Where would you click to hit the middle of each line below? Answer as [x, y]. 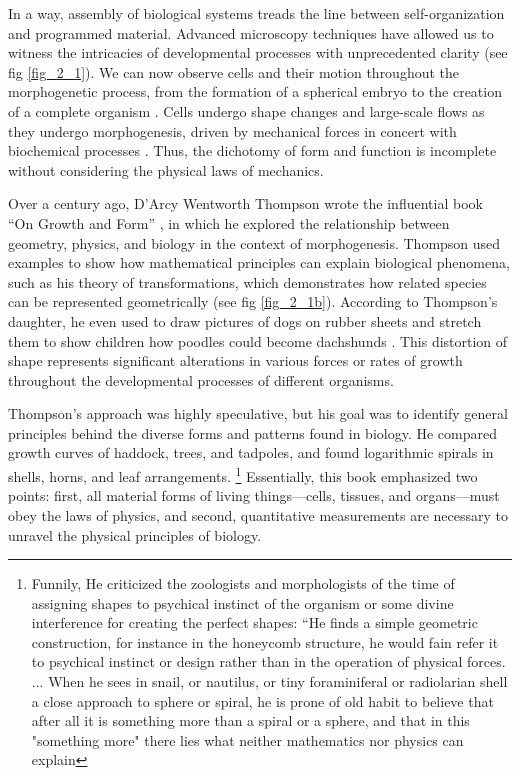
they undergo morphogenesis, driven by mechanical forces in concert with [232, 130]
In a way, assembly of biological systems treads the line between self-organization [256, 13]
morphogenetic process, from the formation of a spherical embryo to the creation [255, 91]
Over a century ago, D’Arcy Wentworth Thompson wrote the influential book [245, 203]
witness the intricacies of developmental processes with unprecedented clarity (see [258, 52]
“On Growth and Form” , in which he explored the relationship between [229, 222]
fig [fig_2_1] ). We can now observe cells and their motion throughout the [234, 71]
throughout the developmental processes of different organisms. [201, 379]
